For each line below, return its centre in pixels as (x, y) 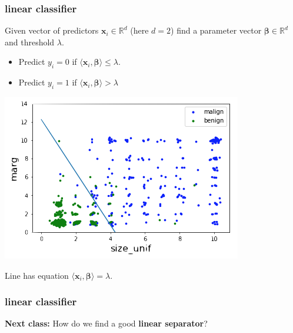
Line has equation (37, 275)
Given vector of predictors (52, 30)
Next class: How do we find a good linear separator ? (106, 323)
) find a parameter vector (216, 30)
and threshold (30, 42)
